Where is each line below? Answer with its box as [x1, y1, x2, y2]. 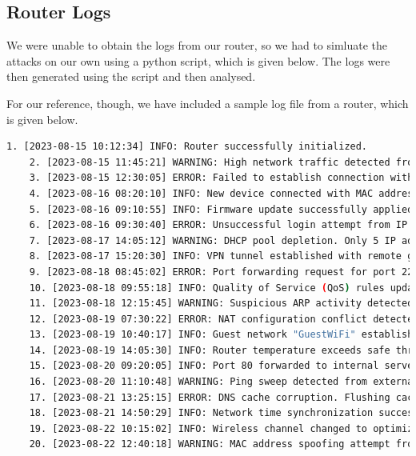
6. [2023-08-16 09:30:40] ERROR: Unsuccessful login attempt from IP [29, 219, 408, 231]
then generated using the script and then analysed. [6, 68, 256, 85]
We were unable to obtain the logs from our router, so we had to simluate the [6, 37, 388, 54]
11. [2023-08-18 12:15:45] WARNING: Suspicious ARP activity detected [29, 298, 414, 310]
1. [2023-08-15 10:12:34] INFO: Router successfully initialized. [6, 141, 368, 153]
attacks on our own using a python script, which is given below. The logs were [6, 52, 390, 69]
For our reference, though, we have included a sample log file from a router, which [6, 94, 409, 111]
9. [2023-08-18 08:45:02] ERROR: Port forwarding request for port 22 [29, 266, 414, 278]
